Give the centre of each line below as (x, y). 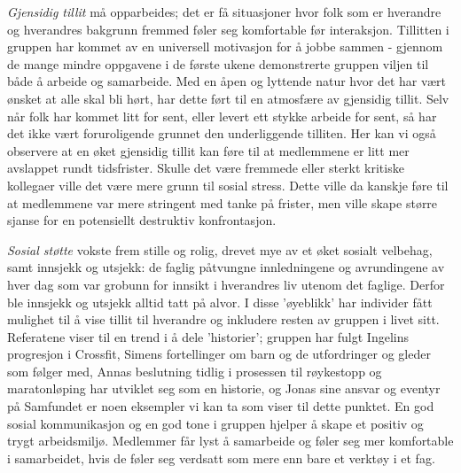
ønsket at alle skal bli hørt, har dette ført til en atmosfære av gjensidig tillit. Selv (228, 98)
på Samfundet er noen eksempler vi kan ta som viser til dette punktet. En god (221, 406)
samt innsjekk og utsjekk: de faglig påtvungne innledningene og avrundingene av (226, 267)
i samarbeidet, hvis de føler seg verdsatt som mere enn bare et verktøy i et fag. (221, 457)
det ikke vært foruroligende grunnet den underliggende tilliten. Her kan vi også (222, 133)
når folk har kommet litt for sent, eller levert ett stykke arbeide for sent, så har (222, 116)
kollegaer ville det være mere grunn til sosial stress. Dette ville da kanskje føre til (228, 185)
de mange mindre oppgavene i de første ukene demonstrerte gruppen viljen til (218, 63)
